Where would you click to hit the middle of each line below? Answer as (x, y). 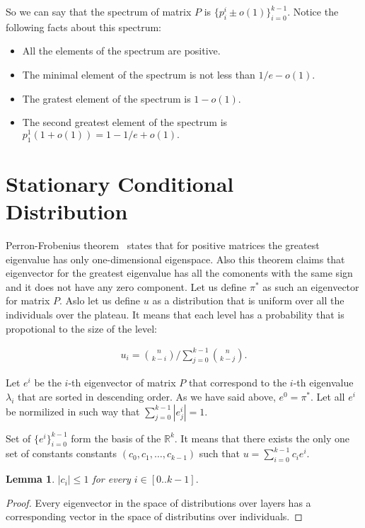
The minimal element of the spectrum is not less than (139, 74)
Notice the (316, 11)
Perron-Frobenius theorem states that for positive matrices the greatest (163, 245)
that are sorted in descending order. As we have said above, (147, 397)
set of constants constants (62, 453)
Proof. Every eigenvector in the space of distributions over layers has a (158, 502)
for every (111, 479)
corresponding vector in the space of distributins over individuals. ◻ (154, 516)
